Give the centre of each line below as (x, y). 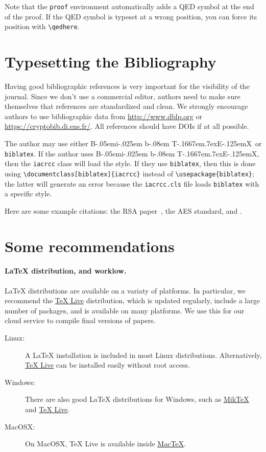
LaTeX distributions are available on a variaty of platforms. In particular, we (125, 290)
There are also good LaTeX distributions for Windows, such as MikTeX (137, 399)
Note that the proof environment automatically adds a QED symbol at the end (129, 6)
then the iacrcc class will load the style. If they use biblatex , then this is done (130, 163)
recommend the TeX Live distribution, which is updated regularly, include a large (132, 300)
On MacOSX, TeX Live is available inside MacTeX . (105, 444)
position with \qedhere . (42, 26)
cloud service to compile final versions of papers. (80, 320)
